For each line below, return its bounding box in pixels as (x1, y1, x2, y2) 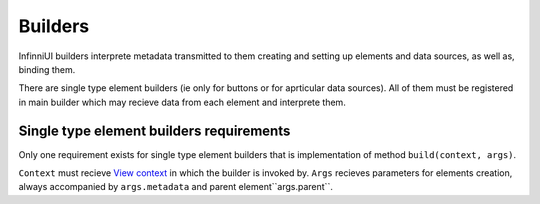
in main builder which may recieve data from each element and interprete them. (18, 96, 347, 108)
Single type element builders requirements (18, 122, 291, 139)
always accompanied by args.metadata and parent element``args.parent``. (18, 181, 334, 193)
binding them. (18, 63, 76, 75)
